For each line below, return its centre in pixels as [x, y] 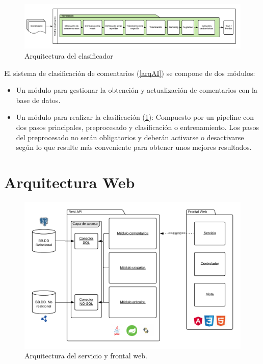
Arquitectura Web [70, 182]
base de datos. [38, 100]
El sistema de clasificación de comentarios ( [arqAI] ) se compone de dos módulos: [130, 73]
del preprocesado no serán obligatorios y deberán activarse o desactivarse [130, 137]
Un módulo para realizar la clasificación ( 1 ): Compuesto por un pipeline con [135, 117]
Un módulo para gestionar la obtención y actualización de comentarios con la [137, 90]
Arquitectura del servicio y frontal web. [86, 356]
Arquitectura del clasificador [69, 55]
